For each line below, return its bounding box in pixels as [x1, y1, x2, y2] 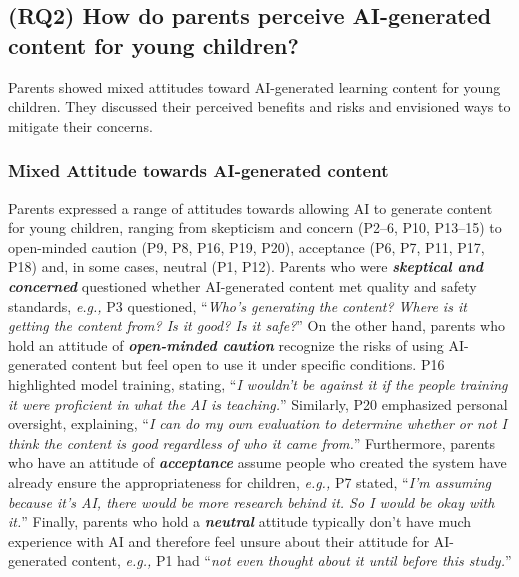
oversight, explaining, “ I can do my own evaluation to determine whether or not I [8, 413, 507, 434]
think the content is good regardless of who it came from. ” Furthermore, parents [8, 432, 496, 453]
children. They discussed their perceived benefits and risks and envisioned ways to [8, 96, 511, 117]
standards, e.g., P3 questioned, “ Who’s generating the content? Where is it [8, 295, 467, 316]
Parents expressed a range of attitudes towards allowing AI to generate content [8, 197, 493, 218]
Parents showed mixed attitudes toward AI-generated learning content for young [8, 76, 501, 97]
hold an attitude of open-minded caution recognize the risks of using [8, 334, 444, 355]
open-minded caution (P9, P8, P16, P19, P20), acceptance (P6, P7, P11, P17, [8, 236, 485, 257]
